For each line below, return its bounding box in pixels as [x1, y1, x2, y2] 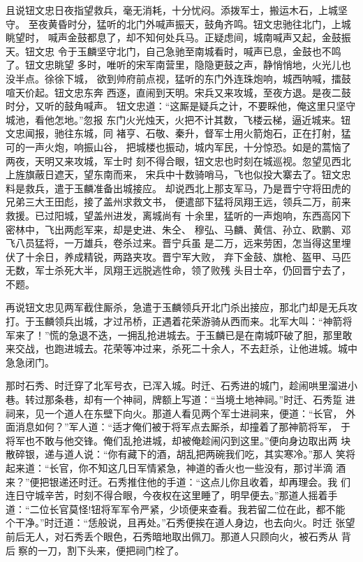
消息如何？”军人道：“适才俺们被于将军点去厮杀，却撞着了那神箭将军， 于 [15, 419, 350, 434]
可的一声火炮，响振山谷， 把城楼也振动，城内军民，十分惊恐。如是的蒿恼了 [6, 139, 351, 154]
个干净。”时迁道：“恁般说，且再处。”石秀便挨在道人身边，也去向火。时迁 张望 [6, 515, 355, 530]
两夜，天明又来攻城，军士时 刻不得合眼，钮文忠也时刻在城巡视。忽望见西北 [6, 153, 351, 168]
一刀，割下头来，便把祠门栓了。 [37, 542, 184, 557]
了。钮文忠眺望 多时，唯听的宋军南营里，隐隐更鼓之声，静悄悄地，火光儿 [6, 57, 341, 72]
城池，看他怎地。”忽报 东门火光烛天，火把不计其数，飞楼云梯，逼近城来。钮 [6, 112, 351, 127]
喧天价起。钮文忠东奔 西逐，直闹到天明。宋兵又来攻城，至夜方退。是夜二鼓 [6, 85, 351, 99]
